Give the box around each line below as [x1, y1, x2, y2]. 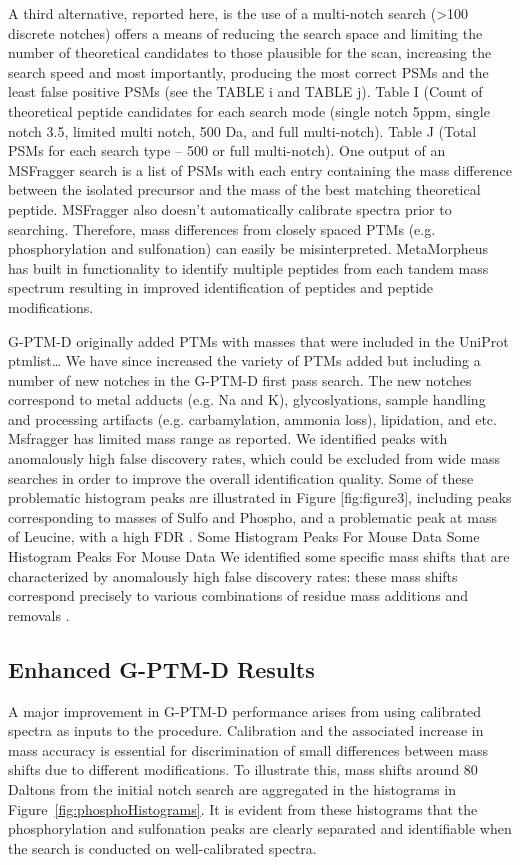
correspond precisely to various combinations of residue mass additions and [8, 585, 469, 606]
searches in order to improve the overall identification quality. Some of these [8, 467, 474, 488]
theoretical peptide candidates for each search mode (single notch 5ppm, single [8, 100, 490, 121]
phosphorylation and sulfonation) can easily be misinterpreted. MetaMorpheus [8, 238, 489, 259]
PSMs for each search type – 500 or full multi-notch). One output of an [8, 140, 446, 161]
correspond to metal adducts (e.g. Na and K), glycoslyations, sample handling [8, 389, 486, 410]
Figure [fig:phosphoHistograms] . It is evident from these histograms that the [8, 798, 478, 819]
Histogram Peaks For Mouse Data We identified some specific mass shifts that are [8, 546, 510, 567]
